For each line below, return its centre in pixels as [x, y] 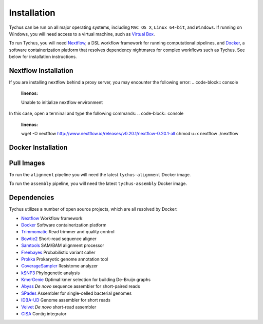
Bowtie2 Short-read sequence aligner [59, 239]
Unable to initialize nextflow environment [62, 102]
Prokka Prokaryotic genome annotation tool [65, 259]
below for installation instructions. [43, 57]
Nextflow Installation [41, 71]
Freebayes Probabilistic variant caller [58, 252]
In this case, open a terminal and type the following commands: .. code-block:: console [96, 113]
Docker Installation [38, 147]
